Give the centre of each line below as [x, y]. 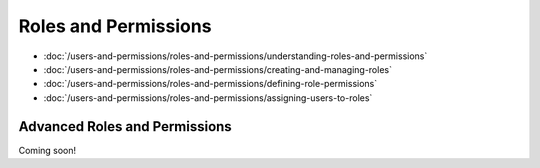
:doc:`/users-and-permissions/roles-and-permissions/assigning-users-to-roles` [208, 97]
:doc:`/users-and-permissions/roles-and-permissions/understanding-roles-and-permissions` [235, 56]
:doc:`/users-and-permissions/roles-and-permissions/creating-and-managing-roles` [217, 69]
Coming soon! [47, 150]
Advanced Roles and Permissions [125, 126]
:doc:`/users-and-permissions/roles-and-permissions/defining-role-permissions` [210, 84]
